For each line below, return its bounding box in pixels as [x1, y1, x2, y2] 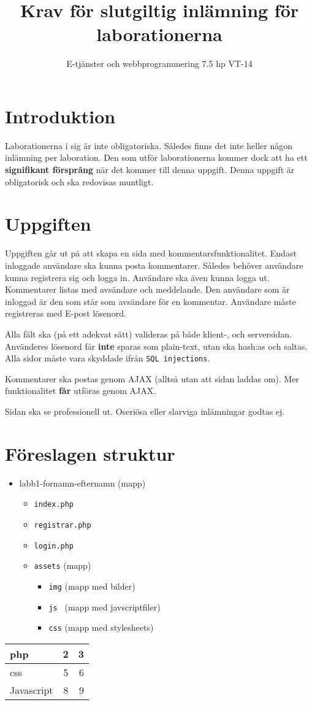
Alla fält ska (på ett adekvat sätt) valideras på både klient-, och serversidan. [5, 327, 292, 340]
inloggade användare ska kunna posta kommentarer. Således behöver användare [5, 258, 303, 271]
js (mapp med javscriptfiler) [48, 600, 161, 613]
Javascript [10, 682, 53, 697]
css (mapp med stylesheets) [48, 621, 154, 634]
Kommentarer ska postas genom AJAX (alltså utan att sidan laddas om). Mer [5, 372, 299, 385]
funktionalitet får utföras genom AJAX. [5, 384, 156, 397]
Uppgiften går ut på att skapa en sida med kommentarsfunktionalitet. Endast [5, 247, 297, 260]
